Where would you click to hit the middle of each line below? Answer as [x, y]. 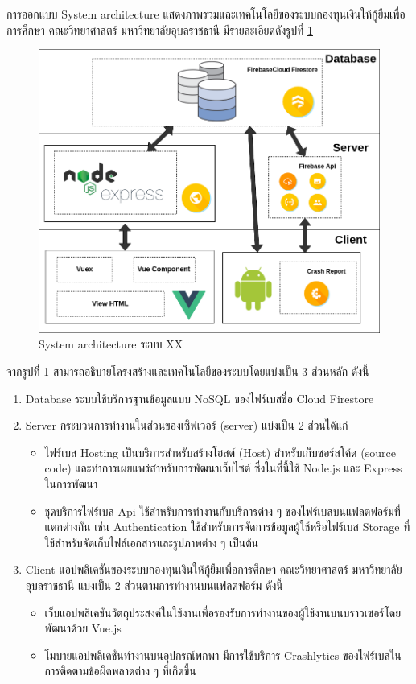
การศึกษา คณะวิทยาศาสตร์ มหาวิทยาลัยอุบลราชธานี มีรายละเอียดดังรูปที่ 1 [160, 29]
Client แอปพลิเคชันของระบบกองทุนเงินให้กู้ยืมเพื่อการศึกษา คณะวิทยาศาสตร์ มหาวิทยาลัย [214, 569]
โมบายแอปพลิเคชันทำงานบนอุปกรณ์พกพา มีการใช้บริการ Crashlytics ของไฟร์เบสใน [223, 655]
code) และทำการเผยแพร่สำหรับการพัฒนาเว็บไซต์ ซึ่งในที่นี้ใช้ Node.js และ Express [223, 468]
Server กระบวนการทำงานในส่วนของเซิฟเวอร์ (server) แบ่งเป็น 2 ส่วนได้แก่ [187, 425]
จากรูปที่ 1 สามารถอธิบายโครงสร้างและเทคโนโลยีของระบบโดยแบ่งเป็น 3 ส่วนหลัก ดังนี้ [188, 371]
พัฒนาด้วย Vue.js [83, 628]
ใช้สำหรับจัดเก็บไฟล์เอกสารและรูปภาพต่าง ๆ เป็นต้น [152, 542]
